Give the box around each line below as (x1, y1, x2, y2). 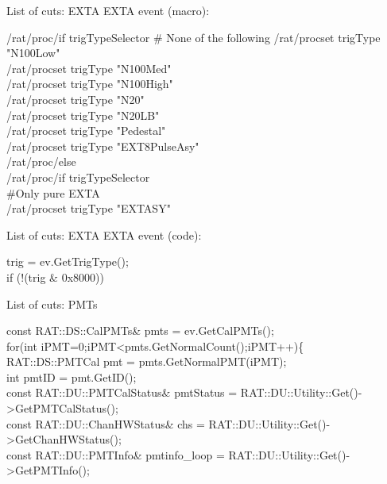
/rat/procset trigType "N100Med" (6, 60, 172, 76)
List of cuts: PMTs (6, 295, 98, 312)
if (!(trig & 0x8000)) (6, 268, 104, 285)
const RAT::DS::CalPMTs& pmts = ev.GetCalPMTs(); (6, 322, 274, 339)
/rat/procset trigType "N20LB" (6, 106, 160, 123)
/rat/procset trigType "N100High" (6, 75, 173, 92)
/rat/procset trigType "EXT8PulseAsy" (6, 137, 199, 154)
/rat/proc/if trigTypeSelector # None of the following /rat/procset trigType (6, 29, 381, 45)
